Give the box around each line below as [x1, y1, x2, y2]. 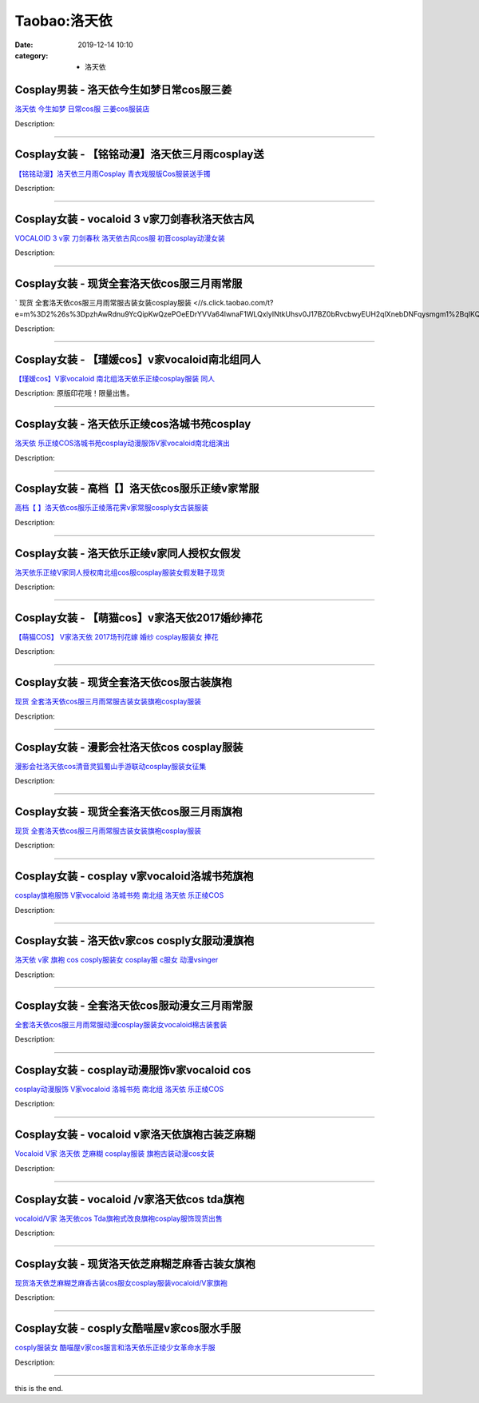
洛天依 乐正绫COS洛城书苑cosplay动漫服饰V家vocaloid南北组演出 [14, 438, 231, 448]
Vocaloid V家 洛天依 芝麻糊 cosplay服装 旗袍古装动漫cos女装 [14, 1149, 215, 1158]
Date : [14, 40, 34, 50]
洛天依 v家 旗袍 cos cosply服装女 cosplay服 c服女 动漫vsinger [14, 955, 219, 965]
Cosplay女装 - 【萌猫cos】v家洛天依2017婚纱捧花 [14, 611, 263, 624]
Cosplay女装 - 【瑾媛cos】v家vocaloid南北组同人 [14, 353, 261, 366]
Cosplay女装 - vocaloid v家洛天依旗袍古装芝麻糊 [14, 1128, 255, 1142]
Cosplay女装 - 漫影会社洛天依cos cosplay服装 [14, 740, 243, 754]
